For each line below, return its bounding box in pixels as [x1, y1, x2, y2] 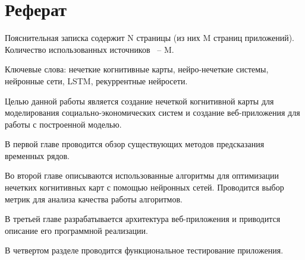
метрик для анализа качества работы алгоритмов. [5, 192, 183, 205]
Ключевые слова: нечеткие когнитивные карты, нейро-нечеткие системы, [5, 63, 269, 75]
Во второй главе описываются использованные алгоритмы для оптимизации [5, 169, 279, 182]
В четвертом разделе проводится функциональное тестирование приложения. [5, 244, 284, 256]
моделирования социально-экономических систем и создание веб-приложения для [5, 106, 300, 119]
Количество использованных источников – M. [5, 43, 174, 55]
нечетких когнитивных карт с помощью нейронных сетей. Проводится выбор [5, 181, 284, 194]
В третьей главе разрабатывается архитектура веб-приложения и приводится [5, 213, 281, 225]
